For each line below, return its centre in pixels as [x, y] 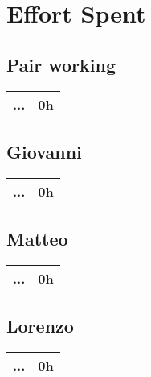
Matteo [37, 239]
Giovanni [44, 151]
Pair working [61, 64]
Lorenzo [40, 326]
